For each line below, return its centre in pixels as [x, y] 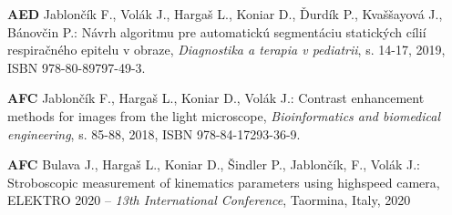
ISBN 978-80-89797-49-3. [77, 67]
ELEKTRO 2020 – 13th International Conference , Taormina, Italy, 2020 [209, 200]
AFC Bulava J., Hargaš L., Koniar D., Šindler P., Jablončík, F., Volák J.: [214, 164]
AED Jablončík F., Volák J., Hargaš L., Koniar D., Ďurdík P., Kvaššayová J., [225, 14]
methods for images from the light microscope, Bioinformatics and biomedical [224, 115]
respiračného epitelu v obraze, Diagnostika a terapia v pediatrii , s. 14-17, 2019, [226, 50]
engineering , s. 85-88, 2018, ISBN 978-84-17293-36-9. [154, 133]
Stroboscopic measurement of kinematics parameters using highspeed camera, [224, 182]
